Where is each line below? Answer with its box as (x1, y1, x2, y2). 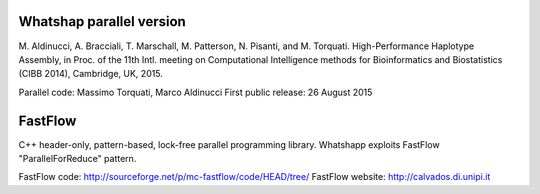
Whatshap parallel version (18, 13, 187, 30)
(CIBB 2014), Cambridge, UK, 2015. (18, 68, 164, 80)
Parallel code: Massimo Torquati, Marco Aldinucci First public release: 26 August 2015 (18, 86, 373, 98)
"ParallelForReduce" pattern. (18, 152, 137, 164)
